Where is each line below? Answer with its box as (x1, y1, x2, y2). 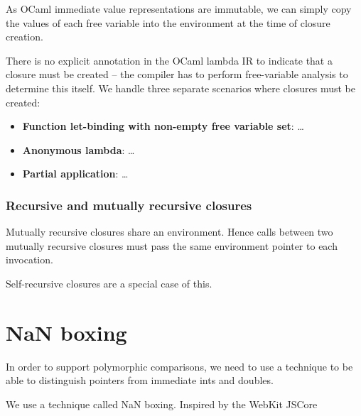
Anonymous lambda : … (22, 142, 135, 157)
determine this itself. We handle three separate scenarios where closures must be (6, 80, 355, 95)
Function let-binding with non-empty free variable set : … (22, 119, 304, 133)
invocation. (6, 252, 53, 267)
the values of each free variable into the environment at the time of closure (6, 15, 330, 30)
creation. (6, 29, 43, 44)
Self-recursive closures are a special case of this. (6, 275, 212, 290)
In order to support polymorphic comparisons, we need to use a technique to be (6, 358, 353, 373)
